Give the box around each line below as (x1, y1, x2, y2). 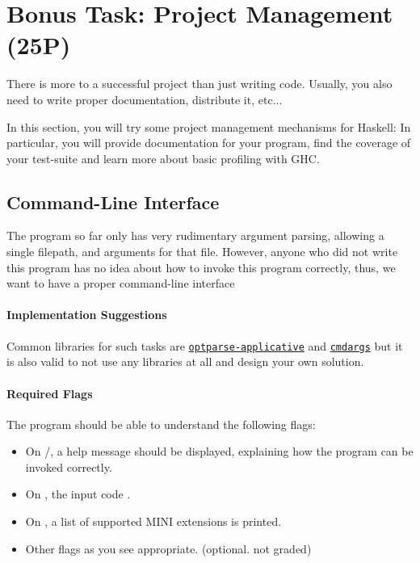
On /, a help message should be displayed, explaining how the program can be (25, 443, 414, 460)
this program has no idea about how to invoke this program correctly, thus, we (6, 258, 396, 275)
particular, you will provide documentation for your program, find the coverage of (6, 134, 411, 151)
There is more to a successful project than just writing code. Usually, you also (6, 75, 393, 92)
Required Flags (6, 384, 93, 401)
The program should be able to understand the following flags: (6, 415, 316, 432)
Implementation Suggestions (6, 306, 167, 323)
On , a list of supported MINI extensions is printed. (25, 513, 282, 530)
